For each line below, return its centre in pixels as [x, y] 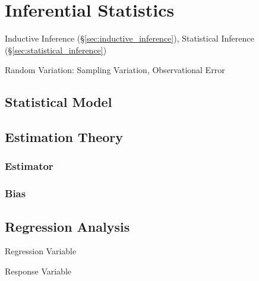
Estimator [29, 166]
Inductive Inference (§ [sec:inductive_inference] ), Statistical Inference [129, 38]
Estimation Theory [64, 137]
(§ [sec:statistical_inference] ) [56, 50]
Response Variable [38, 271]
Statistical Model [59, 102]
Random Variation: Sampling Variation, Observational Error [115, 70]
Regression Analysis [67, 226]
